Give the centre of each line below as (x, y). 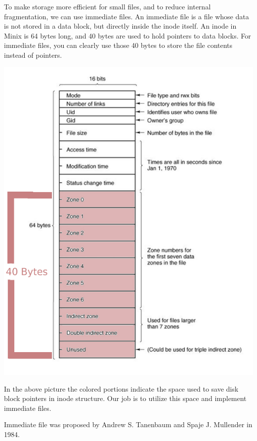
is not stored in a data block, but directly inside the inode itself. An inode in (120, 26)
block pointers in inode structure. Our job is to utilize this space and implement (125, 398)
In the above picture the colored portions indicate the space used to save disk (121, 388)
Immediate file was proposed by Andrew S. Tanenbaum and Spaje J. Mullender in (128, 424)
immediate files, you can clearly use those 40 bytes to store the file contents (118, 45)
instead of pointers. (33, 55)
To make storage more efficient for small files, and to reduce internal (107, 6)
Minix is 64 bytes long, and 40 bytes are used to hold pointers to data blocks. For (128, 35)
